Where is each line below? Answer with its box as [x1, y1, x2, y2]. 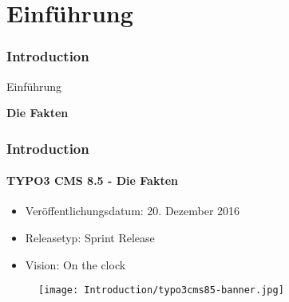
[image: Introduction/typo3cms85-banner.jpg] [38, 284, 284, 296]
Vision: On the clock [25, 256, 126, 273]
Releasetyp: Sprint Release [25, 229, 155, 246]
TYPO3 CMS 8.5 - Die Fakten [6, 172, 179, 189]
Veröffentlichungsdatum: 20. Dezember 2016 [25, 202, 240, 219]
